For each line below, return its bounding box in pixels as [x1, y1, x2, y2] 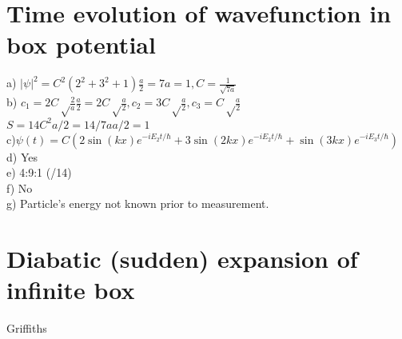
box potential [6, 28, 156, 61]
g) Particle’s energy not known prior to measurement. [6, 195, 269, 212]
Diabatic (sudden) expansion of [6, 242, 358, 275]
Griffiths [6, 320, 47, 337]
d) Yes [6, 148, 38, 165]
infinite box [6, 273, 135, 306]
